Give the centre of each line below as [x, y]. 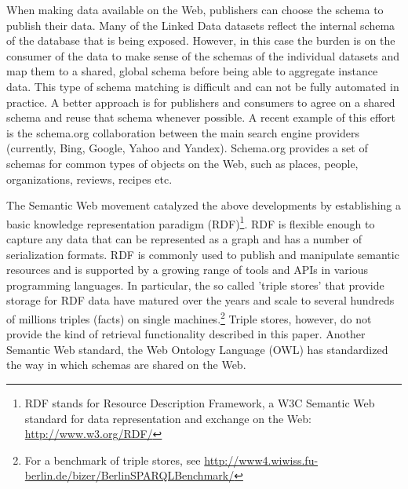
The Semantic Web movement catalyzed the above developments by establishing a [204, 205]
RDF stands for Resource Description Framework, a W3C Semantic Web [200, 402]
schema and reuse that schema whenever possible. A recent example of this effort [201, 117]
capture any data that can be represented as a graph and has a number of [184, 238]
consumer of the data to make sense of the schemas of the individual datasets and [203, 55]
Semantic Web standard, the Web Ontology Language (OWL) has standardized [197, 349]
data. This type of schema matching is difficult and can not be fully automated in [203, 86]
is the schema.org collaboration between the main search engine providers [183, 132]
